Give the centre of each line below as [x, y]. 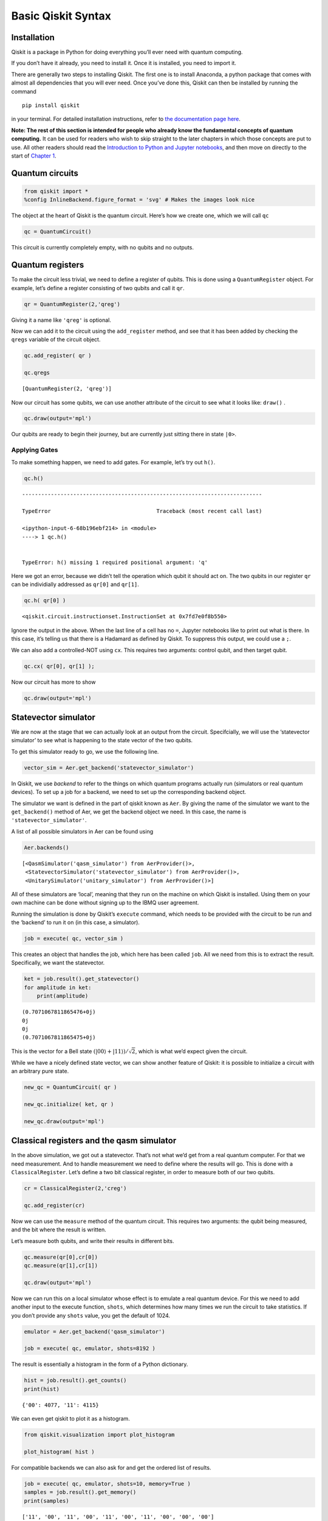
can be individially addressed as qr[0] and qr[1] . [75, 585]
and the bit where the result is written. [59, 1230]
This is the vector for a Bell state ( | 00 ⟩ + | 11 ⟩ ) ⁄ [69, 1051]
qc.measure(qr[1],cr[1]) [61, 1265]
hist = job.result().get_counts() [75, 1380]
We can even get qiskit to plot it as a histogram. [70, 1419]
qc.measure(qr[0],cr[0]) [61, 1257]
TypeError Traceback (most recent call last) [142, 511]
